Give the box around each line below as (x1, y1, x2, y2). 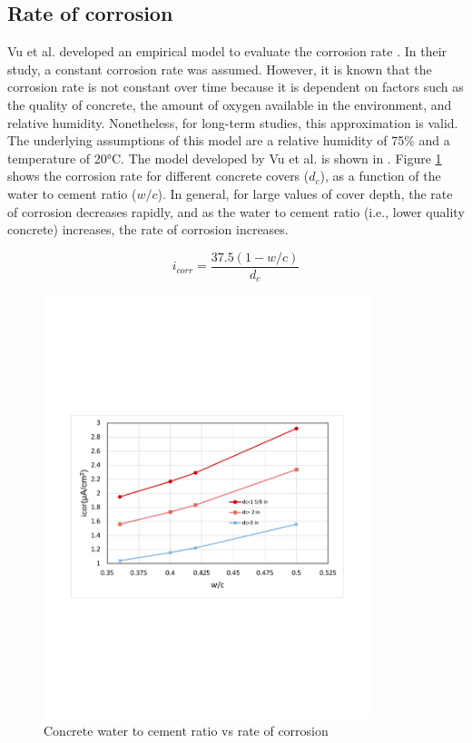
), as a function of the (320, 166, 441, 185)
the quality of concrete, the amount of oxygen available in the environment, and (7, 94, 452, 114)
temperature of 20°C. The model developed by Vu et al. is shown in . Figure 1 (7, 148, 442, 167)
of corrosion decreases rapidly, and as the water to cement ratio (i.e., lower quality (7, 202, 465, 221)
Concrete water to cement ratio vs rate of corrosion (44, 721, 329, 740)
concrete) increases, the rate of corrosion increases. (7, 220, 289, 239)
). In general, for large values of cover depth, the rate (157, 183, 453, 203)
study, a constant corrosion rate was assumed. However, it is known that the (7, 59, 432, 78)
